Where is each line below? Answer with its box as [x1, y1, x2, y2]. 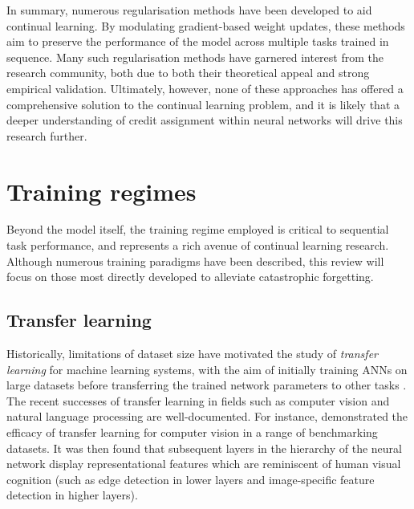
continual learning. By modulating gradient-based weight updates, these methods [6, 17, 405, 34]
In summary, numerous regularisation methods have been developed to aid [6, 2, 372, 18]
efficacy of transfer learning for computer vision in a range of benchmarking [6, 424, 378, 441]
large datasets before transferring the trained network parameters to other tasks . [6, 377, 407, 393]
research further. [6, 127, 87, 144]
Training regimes [6, 174, 197, 207]
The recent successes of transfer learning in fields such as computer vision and [6, 392, 390, 409]
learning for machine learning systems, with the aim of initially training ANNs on [6, 360, 408, 377]
